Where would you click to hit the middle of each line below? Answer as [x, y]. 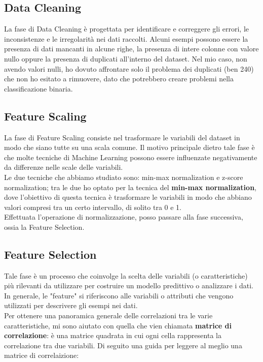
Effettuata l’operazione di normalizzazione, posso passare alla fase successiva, [124, 217]
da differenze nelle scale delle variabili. [64, 167]
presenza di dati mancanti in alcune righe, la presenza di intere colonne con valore [131, 49]
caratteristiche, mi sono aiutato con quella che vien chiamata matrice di [118, 325]
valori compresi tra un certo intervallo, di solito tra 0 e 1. [93, 207]
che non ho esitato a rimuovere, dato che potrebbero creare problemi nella [119, 79]
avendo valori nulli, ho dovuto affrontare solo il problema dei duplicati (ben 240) [129, 68]
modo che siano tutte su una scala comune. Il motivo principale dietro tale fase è [129, 147]
